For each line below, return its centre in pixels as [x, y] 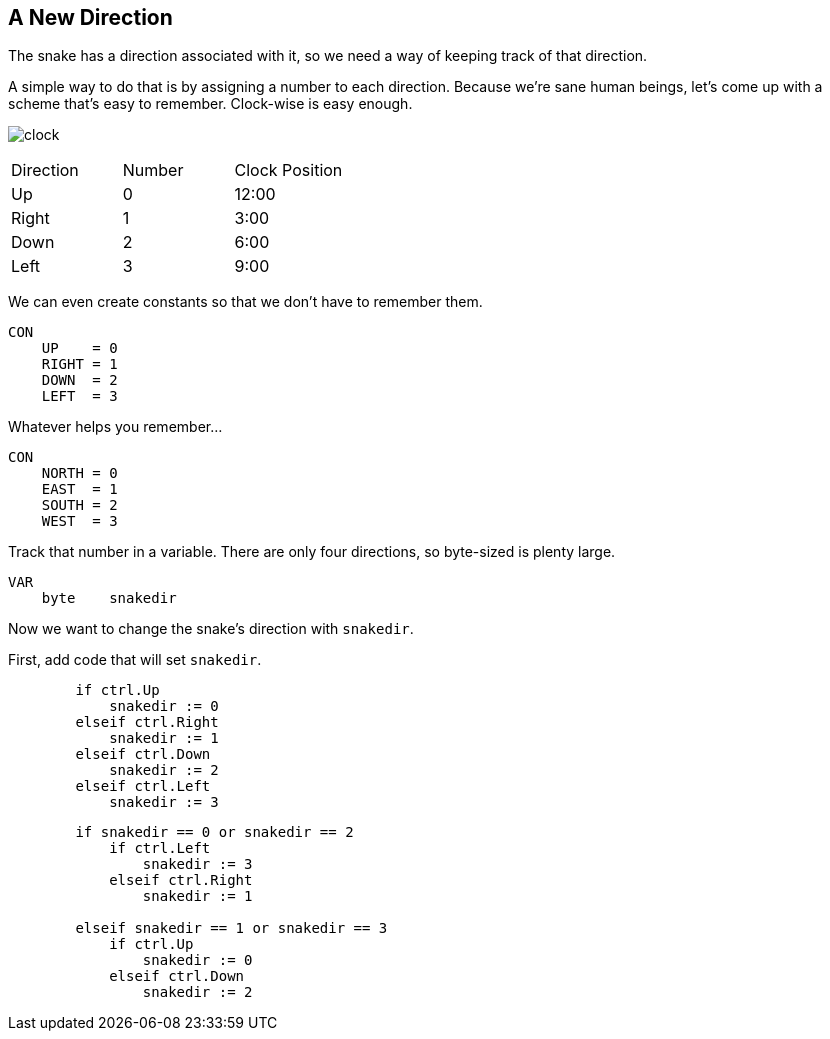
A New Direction [90, 17]
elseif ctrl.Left [143, 786]
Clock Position [288, 170]
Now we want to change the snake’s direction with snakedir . [211, 629]
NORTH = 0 [79, 473]
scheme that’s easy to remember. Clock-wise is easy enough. [210, 104]
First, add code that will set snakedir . [135, 660]
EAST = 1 [79, 489]
